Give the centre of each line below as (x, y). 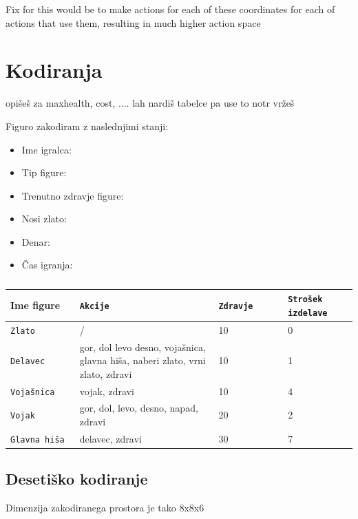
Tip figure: (44, 172)
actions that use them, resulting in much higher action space (133, 22)
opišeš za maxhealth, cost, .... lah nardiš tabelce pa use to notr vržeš (150, 103)
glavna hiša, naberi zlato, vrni (143, 360)
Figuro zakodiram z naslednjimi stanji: (87, 126)
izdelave (308, 313)
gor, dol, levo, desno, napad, (139, 408)
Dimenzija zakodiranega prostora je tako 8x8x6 (105, 508)
